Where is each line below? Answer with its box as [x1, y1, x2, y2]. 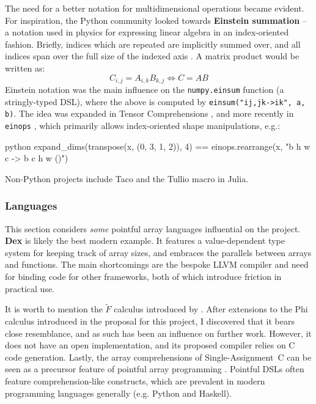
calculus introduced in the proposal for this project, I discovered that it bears [5, 315, 295, 328]
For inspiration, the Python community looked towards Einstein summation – [5, 13, 307, 26]
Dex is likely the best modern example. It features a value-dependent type [5, 234, 285, 247]
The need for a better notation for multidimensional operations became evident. [5, 2, 304, 14]
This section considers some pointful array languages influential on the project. [5, 222, 301, 235]
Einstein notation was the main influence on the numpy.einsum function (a [5, 83, 284, 96]
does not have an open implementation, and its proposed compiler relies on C [5, 339, 295, 351]
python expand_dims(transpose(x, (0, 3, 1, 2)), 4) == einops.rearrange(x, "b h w [5, 139, 310, 152]
